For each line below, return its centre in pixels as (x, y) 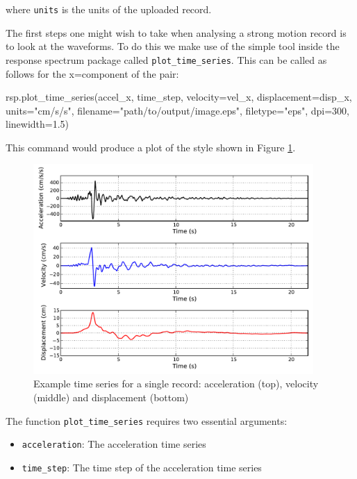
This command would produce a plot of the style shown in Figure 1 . (151, 147)
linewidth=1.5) (38, 124)
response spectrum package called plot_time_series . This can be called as (166, 59)
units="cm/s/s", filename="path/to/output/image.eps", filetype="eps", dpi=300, (178, 110)
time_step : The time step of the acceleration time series (142, 467)
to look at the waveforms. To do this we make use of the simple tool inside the (173, 46)
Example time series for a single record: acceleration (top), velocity (176, 384)
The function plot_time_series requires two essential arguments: (147, 420)
